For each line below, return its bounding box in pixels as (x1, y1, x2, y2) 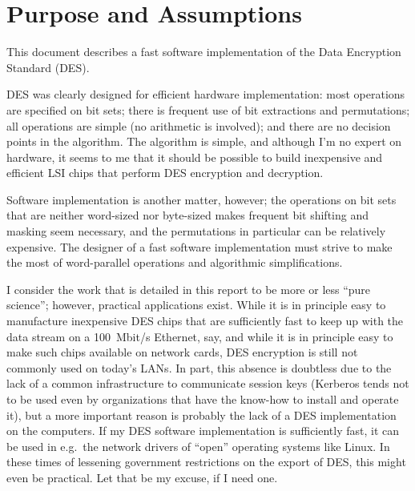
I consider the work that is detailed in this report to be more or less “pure (6, 280, 371, 297)
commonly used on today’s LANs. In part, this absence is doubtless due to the (6, 359, 392, 376)
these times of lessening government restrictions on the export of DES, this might (6, 453, 406, 470)
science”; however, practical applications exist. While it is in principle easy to (6, 296, 386, 313)
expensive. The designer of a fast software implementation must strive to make (6, 238, 393, 255)
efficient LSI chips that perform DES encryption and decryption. (6, 164, 324, 181)
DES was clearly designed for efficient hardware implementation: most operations (6, 86, 405, 103)
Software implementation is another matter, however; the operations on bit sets (6, 191, 397, 207)
